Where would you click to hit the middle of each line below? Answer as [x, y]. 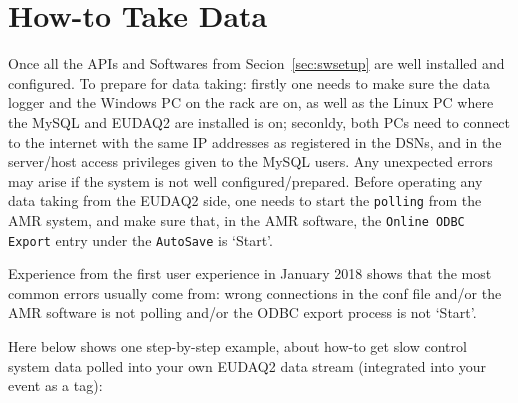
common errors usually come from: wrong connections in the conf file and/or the [255, 292]
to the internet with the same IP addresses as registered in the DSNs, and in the [255, 141]
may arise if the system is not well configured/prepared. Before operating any [245, 180]
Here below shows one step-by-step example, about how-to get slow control [237, 346]
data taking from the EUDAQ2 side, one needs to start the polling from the [245, 200]
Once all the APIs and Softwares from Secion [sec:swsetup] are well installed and [256, 63]
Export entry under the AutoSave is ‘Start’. [140, 239]
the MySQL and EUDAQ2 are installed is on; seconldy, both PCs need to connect [259, 121]
